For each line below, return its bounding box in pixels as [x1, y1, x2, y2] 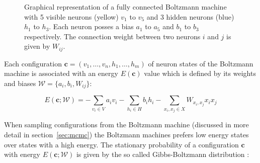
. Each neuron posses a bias [49, 21, 134, 32]
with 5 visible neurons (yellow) [24, 11, 119, 22]
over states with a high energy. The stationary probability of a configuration [4, 139, 239, 149]
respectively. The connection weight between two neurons [24, 31, 201, 41]
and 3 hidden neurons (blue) [146, 11, 234, 22]
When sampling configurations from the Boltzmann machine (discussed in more [4, 119, 249, 130]
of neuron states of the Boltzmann [148, 58, 253, 68]
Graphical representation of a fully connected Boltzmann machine [24, 2, 227, 12]
